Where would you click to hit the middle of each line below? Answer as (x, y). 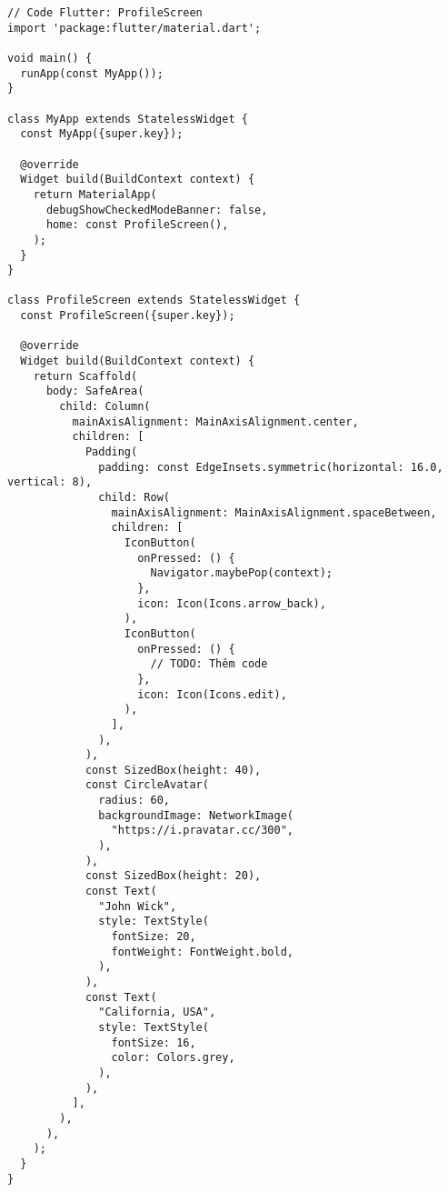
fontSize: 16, (154, 1042)
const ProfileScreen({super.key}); (128, 316)
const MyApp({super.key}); (102, 134)
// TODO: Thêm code (209, 664)
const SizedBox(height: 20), (173, 876)
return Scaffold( (85, 376)
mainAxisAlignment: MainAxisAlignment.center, (215, 421)
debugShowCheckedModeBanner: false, (157, 210)
